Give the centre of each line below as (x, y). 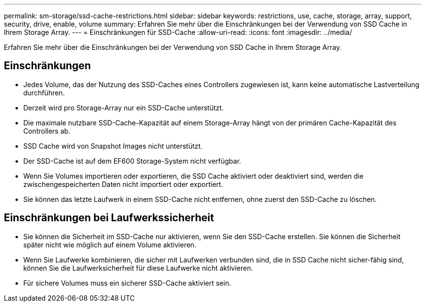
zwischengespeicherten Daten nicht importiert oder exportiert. (123, 184)
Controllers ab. (47, 131)
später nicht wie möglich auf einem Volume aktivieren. (110, 245)
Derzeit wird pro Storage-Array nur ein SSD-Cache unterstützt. (124, 107)
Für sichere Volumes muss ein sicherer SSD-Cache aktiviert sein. (127, 283)
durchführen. (44, 92)
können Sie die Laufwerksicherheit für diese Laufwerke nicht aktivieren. (138, 268)
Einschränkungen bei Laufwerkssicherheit (109, 218)
